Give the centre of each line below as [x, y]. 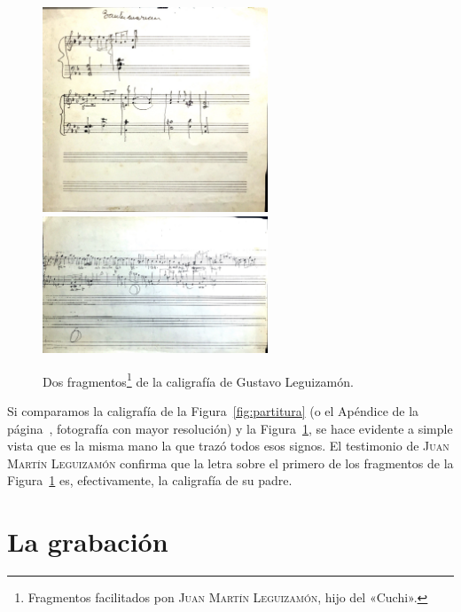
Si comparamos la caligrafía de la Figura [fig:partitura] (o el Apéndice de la [213, 410]
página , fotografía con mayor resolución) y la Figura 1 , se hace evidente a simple [230, 428]
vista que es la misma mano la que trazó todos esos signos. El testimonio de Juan [228, 446]
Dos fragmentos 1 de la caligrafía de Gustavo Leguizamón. [198, 380]
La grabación [88, 541]
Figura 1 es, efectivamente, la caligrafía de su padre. [150, 480]
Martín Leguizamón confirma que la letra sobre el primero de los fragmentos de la [230, 463]
